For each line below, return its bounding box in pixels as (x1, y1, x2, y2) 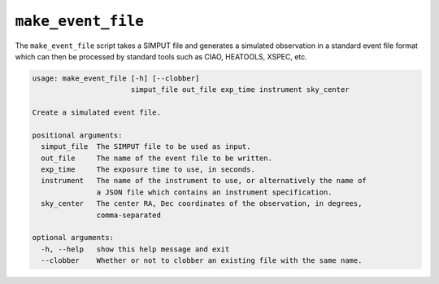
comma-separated (96, 210, 162, 220)
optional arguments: (32, 233, 114, 242)
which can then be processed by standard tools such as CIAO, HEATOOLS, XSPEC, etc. (15, 51, 308, 61)
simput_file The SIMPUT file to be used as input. (41, 142, 251, 151)
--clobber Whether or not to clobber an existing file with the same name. (41, 256, 363, 265)
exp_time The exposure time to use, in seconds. (41, 165, 255, 174)
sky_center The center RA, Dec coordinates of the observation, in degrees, (41, 199, 363, 208)
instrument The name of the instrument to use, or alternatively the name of (41, 176, 367, 186)
